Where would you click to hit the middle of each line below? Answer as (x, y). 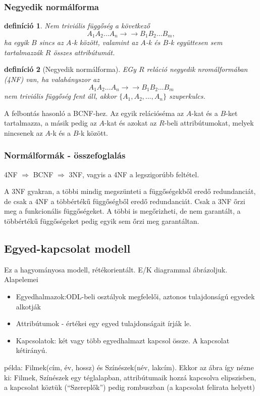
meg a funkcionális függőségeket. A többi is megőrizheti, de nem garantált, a (122, 211)
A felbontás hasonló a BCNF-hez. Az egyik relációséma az (94, 113)
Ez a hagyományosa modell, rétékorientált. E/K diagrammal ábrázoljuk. (116, 269)
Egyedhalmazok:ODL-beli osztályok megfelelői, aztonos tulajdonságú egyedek (135, 296)
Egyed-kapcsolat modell (67, 248)
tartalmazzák (23, 52)
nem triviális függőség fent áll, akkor (60, 96)
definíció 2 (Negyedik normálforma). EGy (70, 69)
